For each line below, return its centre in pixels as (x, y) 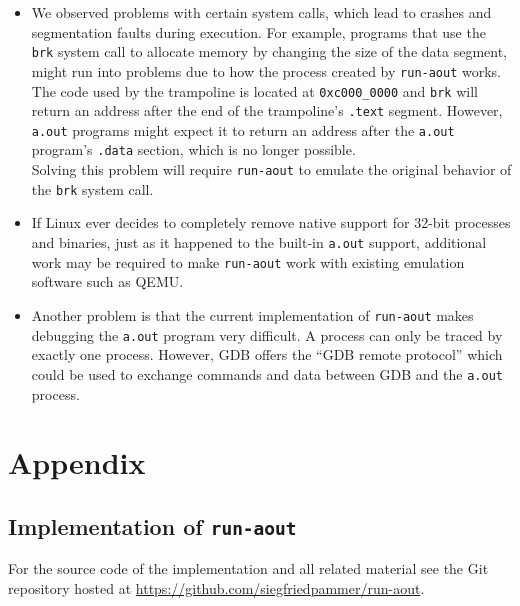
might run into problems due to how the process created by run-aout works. (266, 70)
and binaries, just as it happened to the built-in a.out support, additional (259, 242)
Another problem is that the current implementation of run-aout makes (252, 314)
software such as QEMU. (107, 281)
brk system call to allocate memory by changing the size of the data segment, (269, 51)
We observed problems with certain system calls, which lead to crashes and (261, 12)
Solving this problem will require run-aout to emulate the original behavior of (271, 169)
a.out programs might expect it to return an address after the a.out (243, 129)
